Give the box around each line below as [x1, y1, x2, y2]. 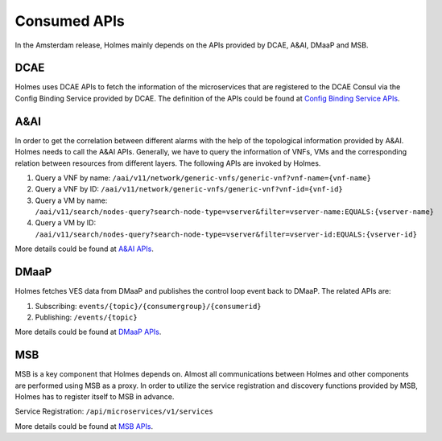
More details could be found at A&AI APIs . [14, 244, 155, 253]
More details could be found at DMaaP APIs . [14, 327, 162, 337]
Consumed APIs [14, 12, 125, 30]
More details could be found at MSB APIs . [14, 421, 153, 431]
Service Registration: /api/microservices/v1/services [14, 406, 213, 416]
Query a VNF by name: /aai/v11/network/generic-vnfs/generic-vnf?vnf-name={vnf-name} [35, 173, 372, 183]
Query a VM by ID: [35, 218, 97, 228]
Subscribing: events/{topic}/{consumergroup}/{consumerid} [35, 301, 262, 311]
